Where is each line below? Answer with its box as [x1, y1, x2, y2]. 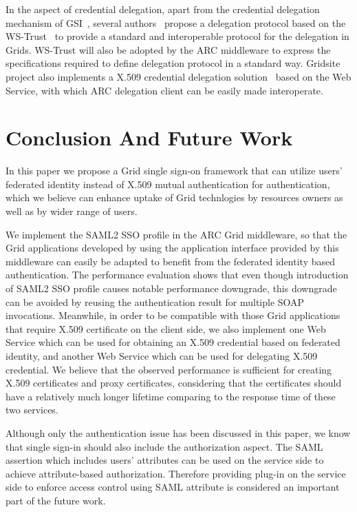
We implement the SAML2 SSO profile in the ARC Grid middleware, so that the [6, 227, 347, 241]
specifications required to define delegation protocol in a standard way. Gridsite [6, 56, 340, 70]
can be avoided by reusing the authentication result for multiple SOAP [6, 294, 305, 309]
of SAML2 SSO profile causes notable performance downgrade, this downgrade [6, 281, 337, 296]
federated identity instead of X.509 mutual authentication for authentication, [6, 176, 330, 191]
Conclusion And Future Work [6, 123, 293, 152]
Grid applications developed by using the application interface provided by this [6, 240, 339, 255]
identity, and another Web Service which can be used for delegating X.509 [6, 349, 318, 362]
